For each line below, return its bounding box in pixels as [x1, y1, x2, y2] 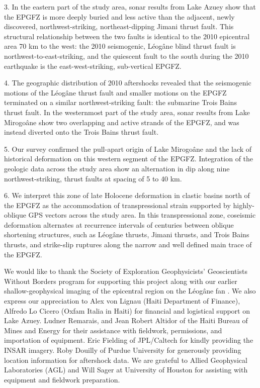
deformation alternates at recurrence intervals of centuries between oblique [4, 219, 234, 230]
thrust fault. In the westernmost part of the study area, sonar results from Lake [4, 107, 250, 117]
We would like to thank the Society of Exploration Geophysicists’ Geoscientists [4, 266, 247, 276]
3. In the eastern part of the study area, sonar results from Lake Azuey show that [4, 2, 256, 12]
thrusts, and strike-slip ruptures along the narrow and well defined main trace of [4, 239, 252, 250]
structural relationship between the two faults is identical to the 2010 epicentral [4, 31, 250, 41]
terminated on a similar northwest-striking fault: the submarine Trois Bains [4, 97, 237, 108]
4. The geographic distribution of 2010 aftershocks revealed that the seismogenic [4, 77, 251, 88]
